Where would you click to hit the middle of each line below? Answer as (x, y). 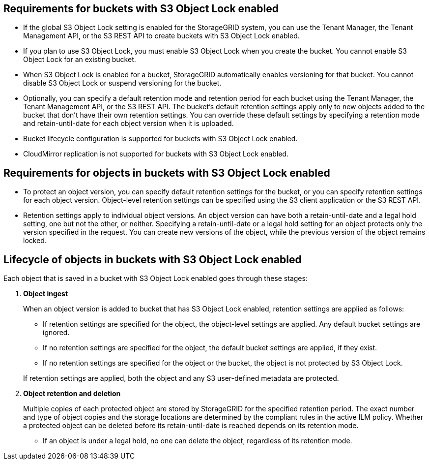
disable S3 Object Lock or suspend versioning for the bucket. (122, 83)
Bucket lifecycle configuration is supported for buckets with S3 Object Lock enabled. (160, 139)
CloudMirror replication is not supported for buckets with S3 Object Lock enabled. (156, 154)
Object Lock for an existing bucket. (80, 60)
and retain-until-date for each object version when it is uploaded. (129, 124)
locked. (35, 241)
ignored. (56, 333)
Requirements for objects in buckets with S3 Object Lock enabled (167, 173)
